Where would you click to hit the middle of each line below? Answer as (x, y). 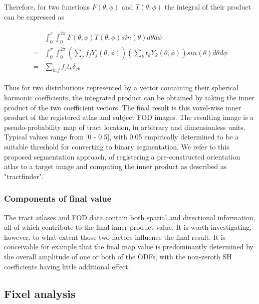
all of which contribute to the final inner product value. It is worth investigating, (128, 227)
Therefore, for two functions (47, 7)
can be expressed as (34, 16)
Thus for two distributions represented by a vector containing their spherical (121, 88)
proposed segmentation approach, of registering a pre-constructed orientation (122, 156)
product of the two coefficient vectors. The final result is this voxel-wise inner (123, 107)
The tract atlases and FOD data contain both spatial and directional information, (130, 217)
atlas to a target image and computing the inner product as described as (115, 166)
